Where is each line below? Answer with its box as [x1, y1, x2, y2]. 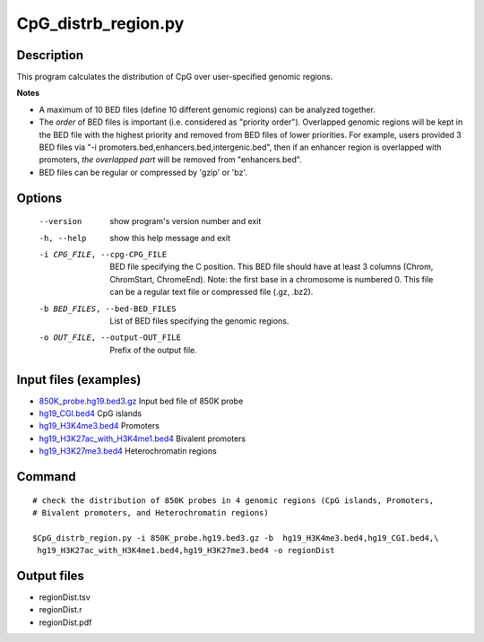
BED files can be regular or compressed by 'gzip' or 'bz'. [39, 167, 248, 178]
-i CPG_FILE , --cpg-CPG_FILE [39, 249, 168, 259]
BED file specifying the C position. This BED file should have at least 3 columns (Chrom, [109, 261, 434, 273]
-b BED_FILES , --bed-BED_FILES [39, 303, 177, 314]
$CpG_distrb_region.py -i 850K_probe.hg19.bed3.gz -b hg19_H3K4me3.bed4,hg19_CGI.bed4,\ [32, 533, 439, 542]
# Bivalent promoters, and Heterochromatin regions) [32, 508, 269, 517]
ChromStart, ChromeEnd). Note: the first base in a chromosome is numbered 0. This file [109, 273, 434, 284]
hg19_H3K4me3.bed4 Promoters [39, 421, 160, 431]
